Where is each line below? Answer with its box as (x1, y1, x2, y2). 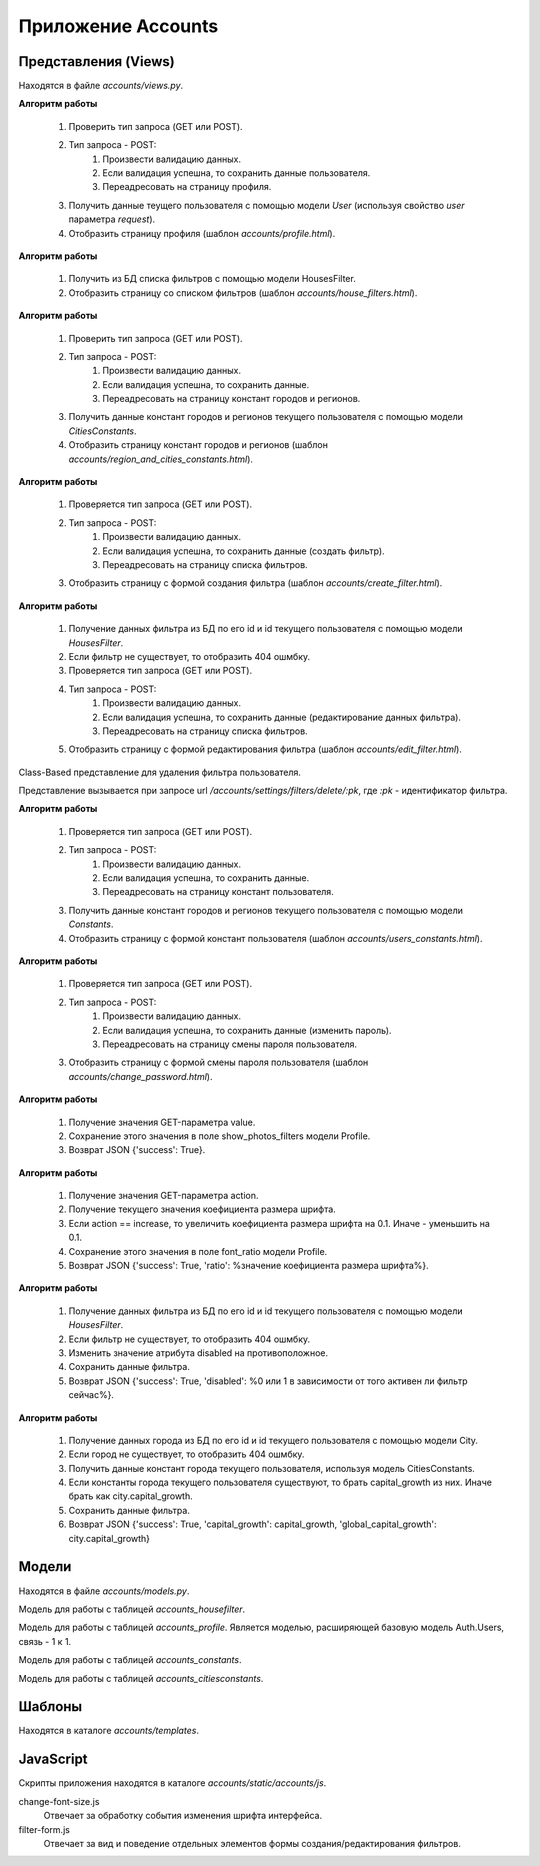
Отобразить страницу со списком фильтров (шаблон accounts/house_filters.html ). (68, 286, 418, 299)
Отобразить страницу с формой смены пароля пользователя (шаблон (68, 1056, 369, 1069)
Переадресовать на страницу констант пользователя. (102, 886, 334, 898)
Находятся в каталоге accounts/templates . (18, 1725, 200, 1737)
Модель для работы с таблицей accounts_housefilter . (18, 1603, 246, 1615)
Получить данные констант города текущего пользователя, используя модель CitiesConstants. (68, 1462, 475, 1474)
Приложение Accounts (18, 15, 219, 37)
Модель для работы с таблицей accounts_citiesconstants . (18, 1672, 264, 1684)
